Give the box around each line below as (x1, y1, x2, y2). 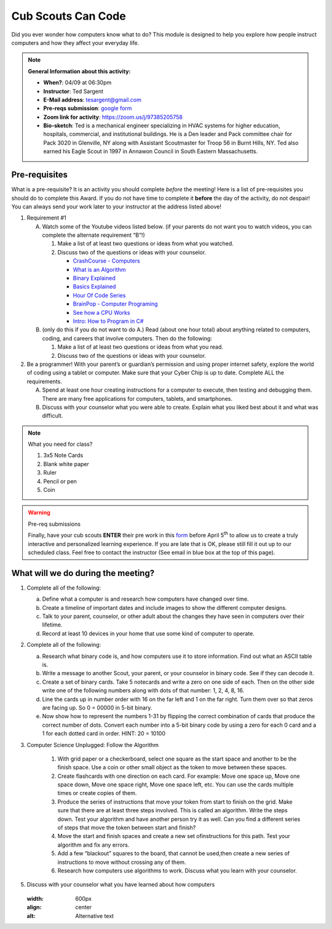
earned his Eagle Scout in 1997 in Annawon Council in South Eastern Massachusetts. (43, 148, 258, 155)
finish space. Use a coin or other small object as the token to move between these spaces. (57, 764, 287, 771)
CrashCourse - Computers (73, 257, 141, 264)
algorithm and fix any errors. (57, 841, 130, 848)
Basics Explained (73, 283, 116, 290)
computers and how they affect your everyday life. (11, 39, 140, 46)
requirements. (26, 378, 63, 385)
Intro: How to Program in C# (73, 317, 144, 325)
